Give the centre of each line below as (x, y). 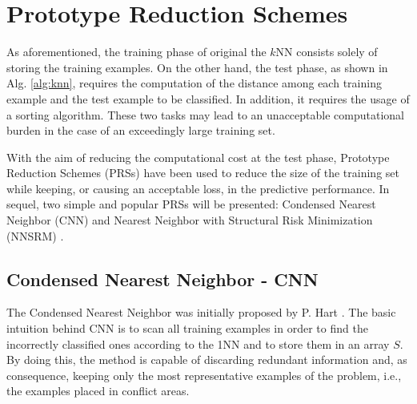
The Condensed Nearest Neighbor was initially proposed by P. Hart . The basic (201, 312)
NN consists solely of (327, 52)
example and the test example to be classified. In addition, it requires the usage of (208, 98)
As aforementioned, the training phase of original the (136, 52)
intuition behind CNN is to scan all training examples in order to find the (187, 328)
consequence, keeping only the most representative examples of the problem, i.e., (204, 375)
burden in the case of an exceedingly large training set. (141, 130)
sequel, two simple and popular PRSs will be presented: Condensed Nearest (191, 204)
